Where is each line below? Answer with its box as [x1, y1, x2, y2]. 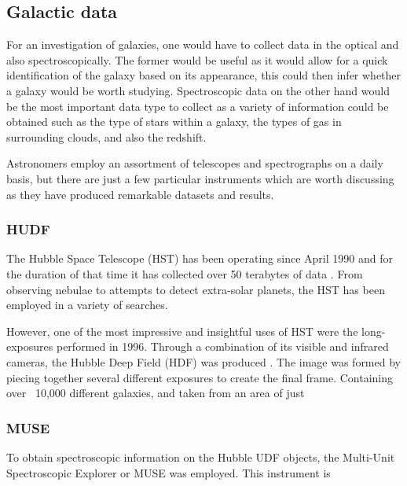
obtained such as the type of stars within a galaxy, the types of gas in [6, 113, 342, 130]
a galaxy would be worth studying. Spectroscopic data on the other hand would [6, 82, 390, 98]
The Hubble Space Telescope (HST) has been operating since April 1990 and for [6, 250, 393, 267]
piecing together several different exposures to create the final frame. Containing [6, 369, 393, 385]
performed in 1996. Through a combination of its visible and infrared [56, 338, 389, 355]
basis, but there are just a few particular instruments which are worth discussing [6, 170, 394, 186]
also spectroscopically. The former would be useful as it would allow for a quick [6, 51, 388, 68]
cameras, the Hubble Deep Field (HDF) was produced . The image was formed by [6, 353, 401, 370]
